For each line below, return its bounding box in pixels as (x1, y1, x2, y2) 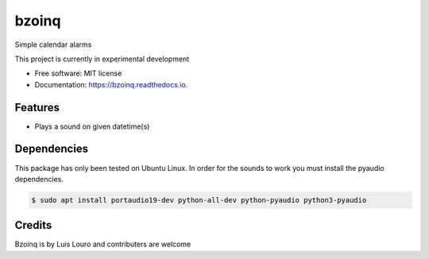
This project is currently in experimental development (14, 54, 190, 64)
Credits (14, 218, 52, 232)
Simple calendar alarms (14, 40, 92, 49)
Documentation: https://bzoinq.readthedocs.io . (34, 79, 188, 89)
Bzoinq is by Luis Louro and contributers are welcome (14, 239, 191, 249)
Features (14, 100, 60, 114)
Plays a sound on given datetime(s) (34, 122, 150, 131)
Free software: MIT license (34, 68, 122, 79)
